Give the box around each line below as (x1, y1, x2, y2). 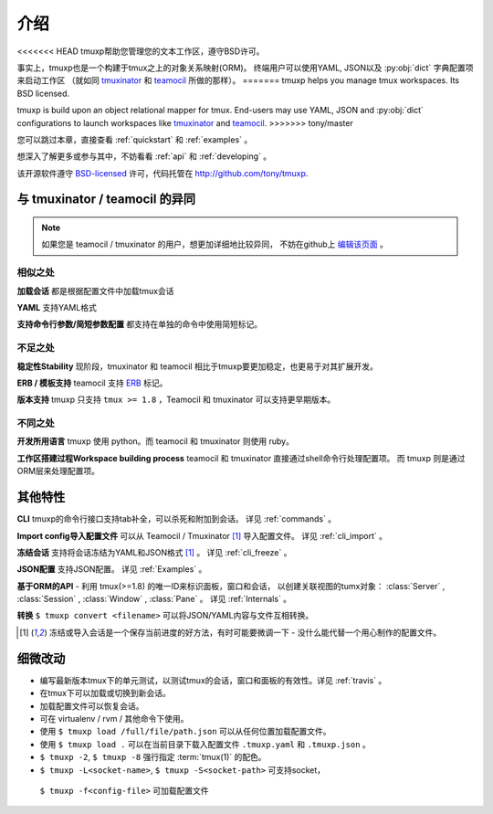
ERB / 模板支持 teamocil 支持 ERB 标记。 (16, 377, 168, 388)
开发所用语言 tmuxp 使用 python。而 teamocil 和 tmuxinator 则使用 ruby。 (16, 436, 294, 447)
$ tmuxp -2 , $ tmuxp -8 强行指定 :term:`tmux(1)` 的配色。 (39, 752, 267, 763)
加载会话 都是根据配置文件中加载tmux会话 (16, 285, 174, 296)
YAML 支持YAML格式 (16, 302, 98, 312)
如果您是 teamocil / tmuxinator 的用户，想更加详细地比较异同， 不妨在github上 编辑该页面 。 (41, 238, 388, 250)
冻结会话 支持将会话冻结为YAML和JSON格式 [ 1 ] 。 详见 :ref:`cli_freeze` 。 (16, 546, 292, 557)
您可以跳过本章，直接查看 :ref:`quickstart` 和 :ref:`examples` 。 (16, 133, 253, 145)
